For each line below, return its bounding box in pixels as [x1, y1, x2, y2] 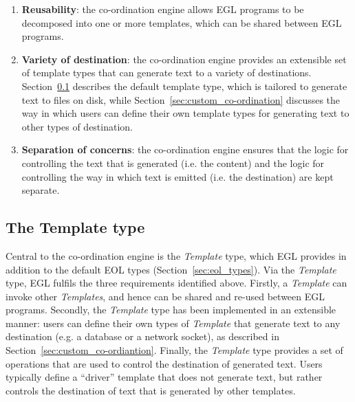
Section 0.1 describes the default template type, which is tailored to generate [21, 78, 347, 93]
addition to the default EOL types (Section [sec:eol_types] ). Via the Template [6, 262, 336, 276]
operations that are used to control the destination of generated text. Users [6, 356, 323, 370]
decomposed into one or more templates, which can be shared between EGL [21, 15, 342, 30]
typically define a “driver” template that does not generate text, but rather [6, 370, 323, 384]
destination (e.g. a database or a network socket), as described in [6, 329, 279, 344]
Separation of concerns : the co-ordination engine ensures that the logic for [21, 142, 349, 157]
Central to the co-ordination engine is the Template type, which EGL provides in [6, 248, 347, 263]
